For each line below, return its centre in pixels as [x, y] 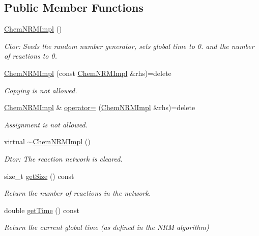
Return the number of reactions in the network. [78, 193]
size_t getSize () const [39, 176]
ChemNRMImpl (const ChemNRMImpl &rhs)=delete [88, 73]
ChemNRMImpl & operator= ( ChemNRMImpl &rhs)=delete [100, 107]
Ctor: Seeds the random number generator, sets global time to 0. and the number [129, 46]
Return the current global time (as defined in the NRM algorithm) [107, 227]
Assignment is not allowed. [46, 124]
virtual [15, 141]
